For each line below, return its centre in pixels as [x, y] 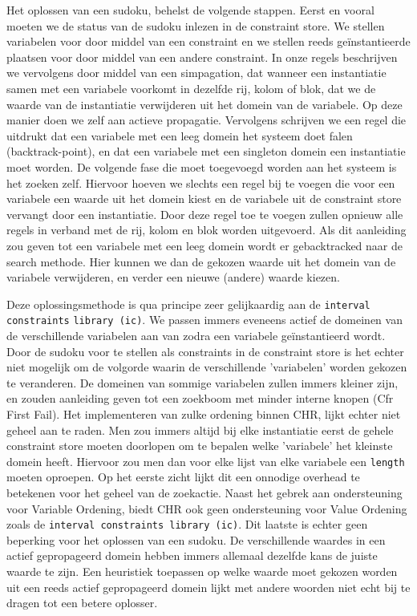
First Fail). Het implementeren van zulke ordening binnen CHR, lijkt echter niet [204, 413]
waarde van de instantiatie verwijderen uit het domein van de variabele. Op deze [204, 104]
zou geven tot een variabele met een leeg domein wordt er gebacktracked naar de [205, 245]
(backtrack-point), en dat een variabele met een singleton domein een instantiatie [206, 151]
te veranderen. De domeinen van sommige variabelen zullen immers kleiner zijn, [202, 382]
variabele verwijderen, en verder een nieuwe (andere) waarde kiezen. [173, 277]
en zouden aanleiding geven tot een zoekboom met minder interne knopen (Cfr [200, 398]
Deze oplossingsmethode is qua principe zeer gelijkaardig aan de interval [188, 304]
